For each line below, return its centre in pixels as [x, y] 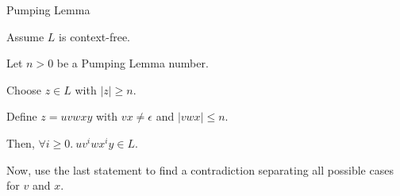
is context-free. [95, 36]
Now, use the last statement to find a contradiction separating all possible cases [200, 169]
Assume [25, 36]
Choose [24, 89]
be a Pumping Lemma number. [133, 63]
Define [22, 116]
